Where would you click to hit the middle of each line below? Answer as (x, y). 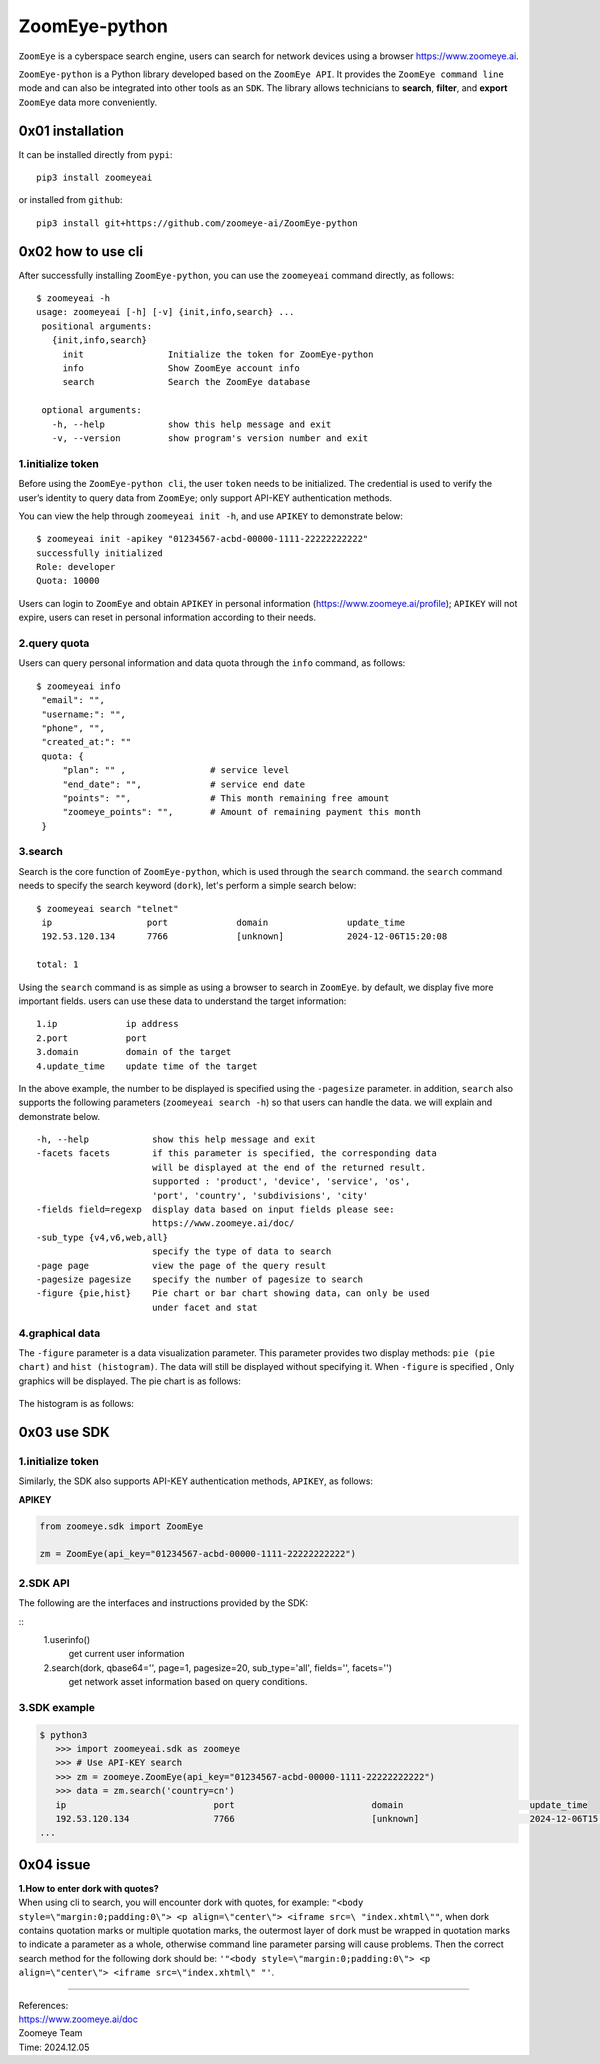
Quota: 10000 (68, 581)
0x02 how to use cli (81, 251)
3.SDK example (56, 1707)
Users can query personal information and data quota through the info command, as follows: (212, 663)
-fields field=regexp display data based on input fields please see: (215, 1209)
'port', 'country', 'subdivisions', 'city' (260, 1195)
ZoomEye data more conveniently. (88, 102)
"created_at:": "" (86, 742)
